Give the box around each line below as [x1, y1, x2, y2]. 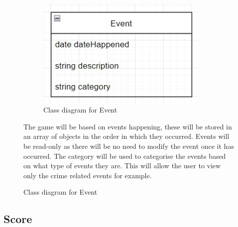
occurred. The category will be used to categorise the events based [23, 150, 226, 161]
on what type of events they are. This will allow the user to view [23, 160, 221, 171]
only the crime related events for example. [23, 170, 152, 180]
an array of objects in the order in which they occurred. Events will [23, 131, 230, 141]
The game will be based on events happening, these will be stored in [23, 121, 232, 131]
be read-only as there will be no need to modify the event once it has [23, 140, 234, 151]
